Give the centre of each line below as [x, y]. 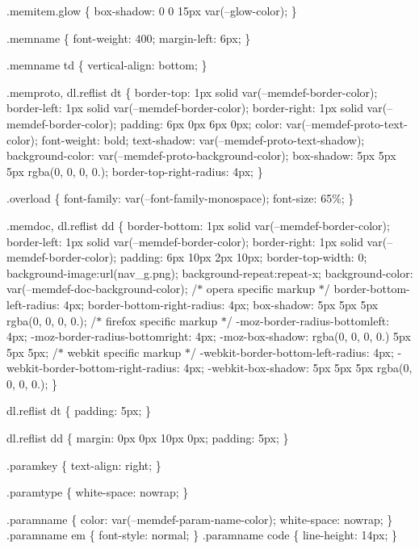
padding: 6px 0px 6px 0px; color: [201, 123]
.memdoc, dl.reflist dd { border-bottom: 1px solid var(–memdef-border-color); [198, 225]
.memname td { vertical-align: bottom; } [107, 65]
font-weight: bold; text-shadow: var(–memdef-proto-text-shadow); [203, 139]
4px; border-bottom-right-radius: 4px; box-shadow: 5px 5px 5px [221, 304]
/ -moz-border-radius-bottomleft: [308, 320]
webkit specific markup [124, 352]
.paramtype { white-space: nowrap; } [98, 492]
